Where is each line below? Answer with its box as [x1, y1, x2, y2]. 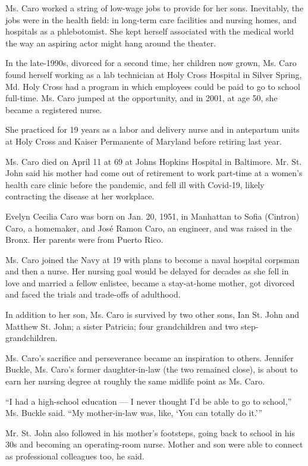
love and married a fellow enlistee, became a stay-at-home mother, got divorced [5, 276, 295, 289]
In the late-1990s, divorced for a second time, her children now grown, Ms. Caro [5, 57, 297, 69]
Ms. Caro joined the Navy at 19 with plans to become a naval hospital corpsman [5, 253, 300, 265]
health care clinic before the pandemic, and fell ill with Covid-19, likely [5, 178, 265, 190]
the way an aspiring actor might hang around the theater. [5, 36, 216, 49]
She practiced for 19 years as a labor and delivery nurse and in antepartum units [5, 123, 300, 136]
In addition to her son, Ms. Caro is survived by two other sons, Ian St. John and [5, 308, 299, 321]
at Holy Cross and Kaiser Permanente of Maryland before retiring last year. [5, 135, 282, 147]
